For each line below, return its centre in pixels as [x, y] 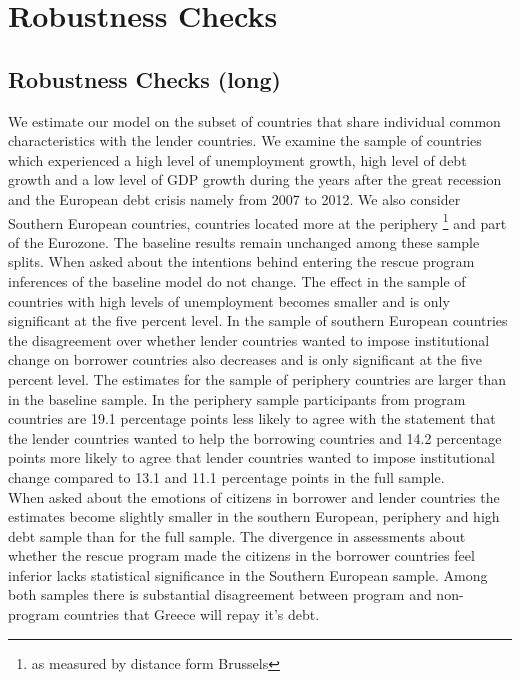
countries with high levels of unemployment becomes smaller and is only [229, 300]
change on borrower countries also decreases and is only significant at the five [245, 359]
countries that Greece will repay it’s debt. [192, 614]
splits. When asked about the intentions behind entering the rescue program [241, 261]
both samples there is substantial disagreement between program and [220, 594]
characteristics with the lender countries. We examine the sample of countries [245, 140]
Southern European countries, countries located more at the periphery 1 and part [257, 221]
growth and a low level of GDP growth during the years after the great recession [255, 179]
